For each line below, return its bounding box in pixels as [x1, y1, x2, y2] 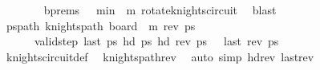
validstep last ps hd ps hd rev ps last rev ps [34, 33, 279, 49]
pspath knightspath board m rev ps [6, 17, 196, 33]
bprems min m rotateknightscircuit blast [43, 2, 277, 17]
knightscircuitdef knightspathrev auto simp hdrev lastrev [6, 48, 314, 64]
